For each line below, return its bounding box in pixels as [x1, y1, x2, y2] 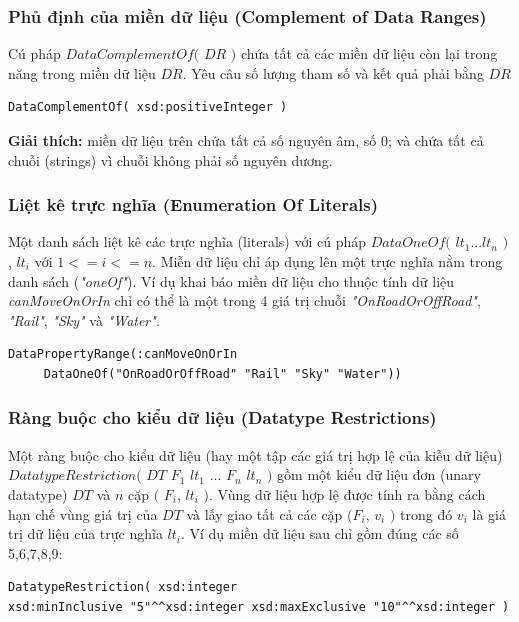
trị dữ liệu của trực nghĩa [8, 523, 163, 544]
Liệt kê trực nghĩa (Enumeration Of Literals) [8, 192, 379, 217]
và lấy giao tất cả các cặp [186, 503, 343, 524]
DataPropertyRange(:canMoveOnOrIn [8, 347, 238, 362]
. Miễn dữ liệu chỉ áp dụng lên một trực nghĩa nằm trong [152, 251, 503, 271]
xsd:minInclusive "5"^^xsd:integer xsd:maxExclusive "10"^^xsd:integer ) [8, 599, 510, 614]
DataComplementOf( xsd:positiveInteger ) [8, 100, 288, 115]
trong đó [400, 503, 453, 524]
